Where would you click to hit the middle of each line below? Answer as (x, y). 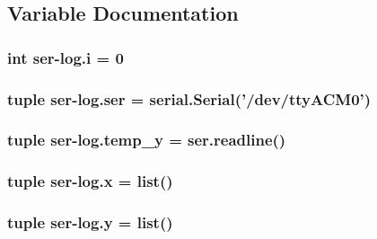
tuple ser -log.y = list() (90, 222)
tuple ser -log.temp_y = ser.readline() (147, 140)
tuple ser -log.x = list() (90, 181)
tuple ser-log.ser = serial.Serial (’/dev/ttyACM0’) (189, 98)
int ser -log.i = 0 (66, 57)
